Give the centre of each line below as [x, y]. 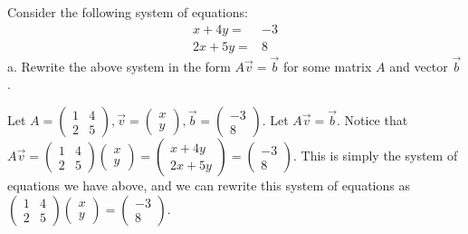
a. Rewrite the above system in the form [119, 66]
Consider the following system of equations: [128, 12]
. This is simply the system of [376, 156]
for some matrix [327, 66]
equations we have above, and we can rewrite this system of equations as [209, 185]
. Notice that [372, 120]
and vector [419, 66]
